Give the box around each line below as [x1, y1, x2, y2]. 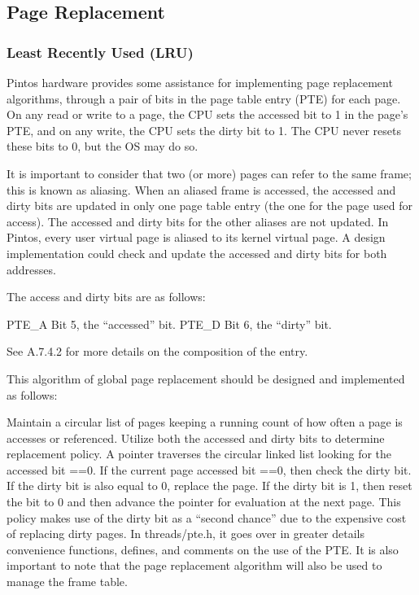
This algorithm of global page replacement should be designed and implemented [7, 370, 405, 387]
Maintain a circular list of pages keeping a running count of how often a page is [7, 413, 403, 431]
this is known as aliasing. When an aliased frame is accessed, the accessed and [7, 181, 396, 198]
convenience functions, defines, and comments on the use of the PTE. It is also [7, 540, 399, 558]
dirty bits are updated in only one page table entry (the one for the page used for [7, 197, 412, 214]
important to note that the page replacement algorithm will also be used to [7, 557, 382, 574]
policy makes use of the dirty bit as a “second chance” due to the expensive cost [7, 509, 407, 526]
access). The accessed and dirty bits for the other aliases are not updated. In [7, 212, 389, 230]
